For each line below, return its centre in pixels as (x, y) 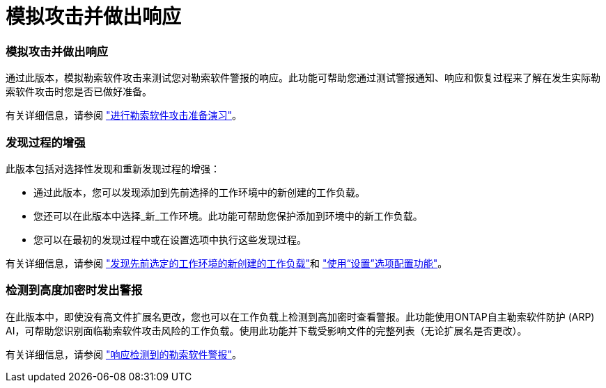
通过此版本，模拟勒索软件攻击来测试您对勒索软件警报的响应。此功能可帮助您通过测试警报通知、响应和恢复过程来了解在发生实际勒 (303, 78)
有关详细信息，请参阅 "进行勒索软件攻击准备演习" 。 (124, 115)
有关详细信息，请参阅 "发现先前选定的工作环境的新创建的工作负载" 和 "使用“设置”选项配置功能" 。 (227, 263)
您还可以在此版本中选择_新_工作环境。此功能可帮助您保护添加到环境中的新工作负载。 (228, 216)
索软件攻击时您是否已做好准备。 (79, 92)
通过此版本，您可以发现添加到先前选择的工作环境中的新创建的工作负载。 (199, 192)
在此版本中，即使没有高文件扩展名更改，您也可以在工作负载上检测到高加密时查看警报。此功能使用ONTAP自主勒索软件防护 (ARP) (300, 316)
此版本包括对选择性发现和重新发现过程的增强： (113, 168)
